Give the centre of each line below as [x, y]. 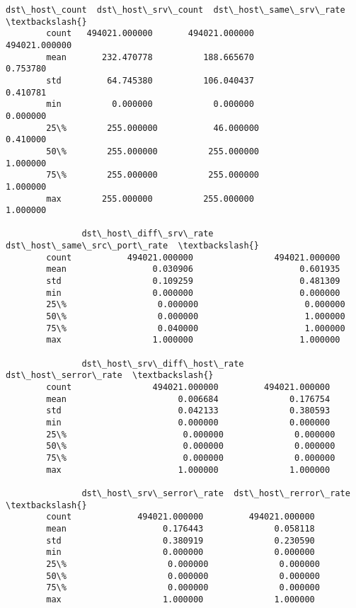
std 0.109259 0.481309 [193, 281]
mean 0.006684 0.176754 [188, 399]
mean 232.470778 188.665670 [150, 57]
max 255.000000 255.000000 [150, 199]
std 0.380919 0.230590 [180, 540]
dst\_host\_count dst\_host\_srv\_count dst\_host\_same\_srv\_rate [176, 10]
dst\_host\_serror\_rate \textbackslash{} [110, 375]
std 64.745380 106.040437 [150, 80]
